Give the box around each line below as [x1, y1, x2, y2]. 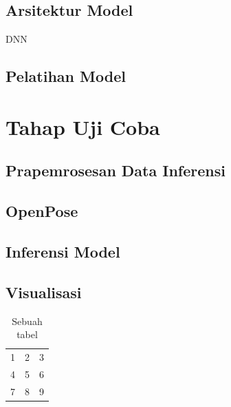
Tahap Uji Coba [5, 112, 160, 140]
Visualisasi [5, 281, 82, 302]
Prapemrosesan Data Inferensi [5, 160, 225, 181]
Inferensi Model [5, 240, 120, 262]
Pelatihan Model [5, 65, 126, 87]
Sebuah [12, 313, 43, 328]
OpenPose [5, 200, 78, 222]
